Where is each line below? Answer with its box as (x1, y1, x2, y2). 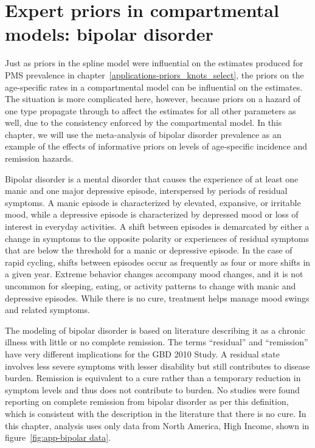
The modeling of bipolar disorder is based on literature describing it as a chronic (5, 323, 305, 336)
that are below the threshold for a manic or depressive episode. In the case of (5, 244, 292, 257)
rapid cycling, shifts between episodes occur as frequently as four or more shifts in (5, 255, 311, 268)
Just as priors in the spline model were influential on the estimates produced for (5, 57, 303, 69)
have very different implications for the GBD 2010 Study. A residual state (5, 347, 280, 360)
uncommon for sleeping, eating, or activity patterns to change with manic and (5, 280, 296, 292)
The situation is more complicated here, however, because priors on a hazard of (5, 92, 300, 105)
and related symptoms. (5, 303, 90, 316)
